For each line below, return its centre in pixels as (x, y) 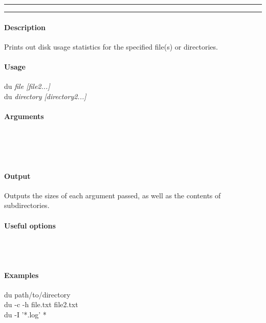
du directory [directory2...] (45, 96)
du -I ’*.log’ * (25, 314)
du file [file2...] (27, 86)
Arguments (24, 116)
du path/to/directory (37, 294)
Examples (21, 275)
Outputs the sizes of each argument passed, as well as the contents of (113, 195)
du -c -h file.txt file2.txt (41, 304)
